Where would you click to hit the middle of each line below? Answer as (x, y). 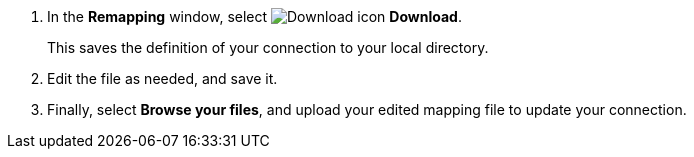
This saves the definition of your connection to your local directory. (268, 47)
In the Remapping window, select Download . (254, 16)
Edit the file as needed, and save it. (162, 78)
